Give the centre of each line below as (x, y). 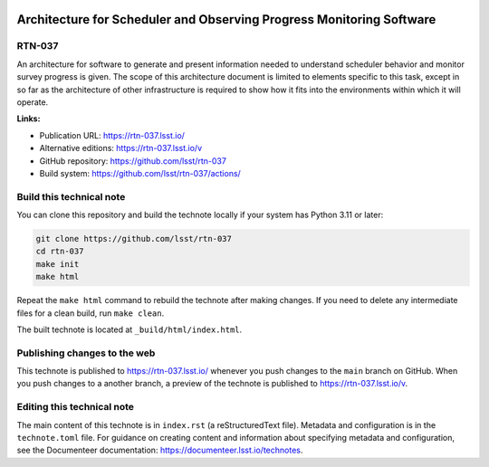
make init (58, 264)
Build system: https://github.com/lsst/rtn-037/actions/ (140, 173)
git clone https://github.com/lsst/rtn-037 (134, 239)
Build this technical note (71, 196)
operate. (33, 102)
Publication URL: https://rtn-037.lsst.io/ (112, 135)
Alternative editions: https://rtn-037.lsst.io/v (121, 148)
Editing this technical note (76, 407)
